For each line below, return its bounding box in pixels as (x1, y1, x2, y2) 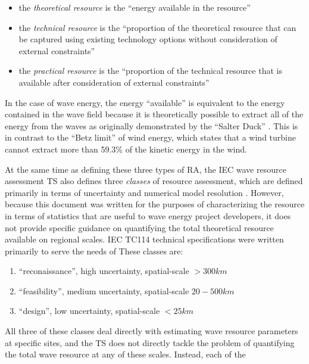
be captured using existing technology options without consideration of (18, 33, 277, 45)
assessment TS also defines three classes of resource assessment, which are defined (5, 175, 303, 187)
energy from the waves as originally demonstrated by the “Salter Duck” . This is (5, 119, 298, 132)
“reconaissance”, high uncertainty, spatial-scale (18, 265, 189, 277)
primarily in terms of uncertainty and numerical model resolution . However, (5, 186, 284, 198)
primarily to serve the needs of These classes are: (5, 244, 183, 257)
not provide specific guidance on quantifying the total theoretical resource (5, 221, 274, 234)
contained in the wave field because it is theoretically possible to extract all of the (5, 108, 304, 120)
